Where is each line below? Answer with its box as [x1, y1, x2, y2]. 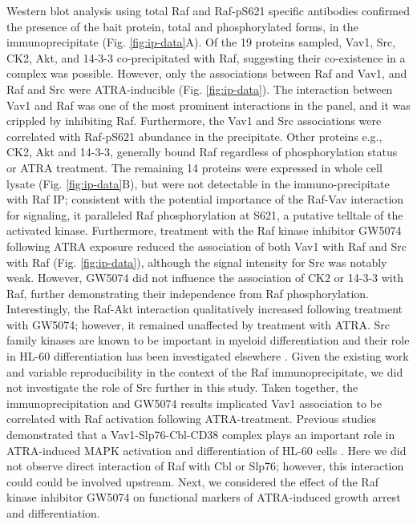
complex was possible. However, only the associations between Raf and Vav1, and [6, 65, 407, 82]
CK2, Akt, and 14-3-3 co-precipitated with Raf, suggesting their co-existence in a [6, 49, 406, 66]
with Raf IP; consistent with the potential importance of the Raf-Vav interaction [6, 191, 404, 208]
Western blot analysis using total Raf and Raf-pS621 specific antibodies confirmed [6, 2, 411, 18]
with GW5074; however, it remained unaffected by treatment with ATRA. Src [6, 316, 390, 333]
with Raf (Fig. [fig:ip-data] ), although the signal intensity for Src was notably [6, 253, 387, 270]
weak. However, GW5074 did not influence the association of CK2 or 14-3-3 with [6, 269, 403, 286]
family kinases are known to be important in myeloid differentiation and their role [6, 332, 410, 349]
